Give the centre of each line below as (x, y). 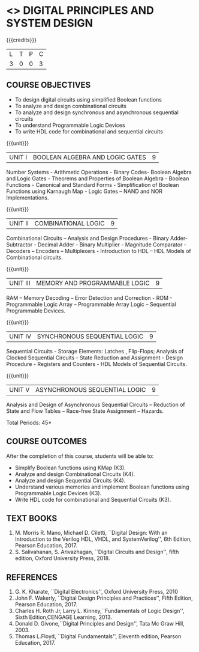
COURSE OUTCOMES (47, 441)
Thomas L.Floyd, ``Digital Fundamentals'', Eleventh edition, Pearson (98, 636)
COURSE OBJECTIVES (49, 85)
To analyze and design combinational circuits (71, 106)
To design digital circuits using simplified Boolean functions (88, 99)
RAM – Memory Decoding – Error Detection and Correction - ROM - (89, 297)
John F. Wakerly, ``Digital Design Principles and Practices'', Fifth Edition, (104, 598)
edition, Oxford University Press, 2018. (62, 558)
